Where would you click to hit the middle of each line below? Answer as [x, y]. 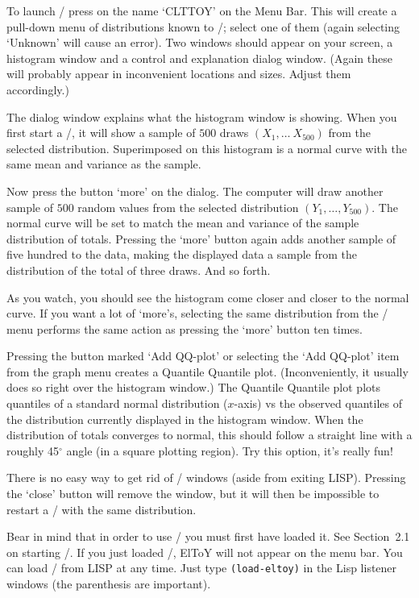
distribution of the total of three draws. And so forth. [139, 270]
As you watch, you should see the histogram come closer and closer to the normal [208, 297]
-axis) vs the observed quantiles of [318, 403]
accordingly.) [38, 89]
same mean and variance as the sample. [104, 164]
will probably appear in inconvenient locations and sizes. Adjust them [179, 74]
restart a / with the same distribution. [102, 509]
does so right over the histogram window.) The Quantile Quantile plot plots [193, 387]
